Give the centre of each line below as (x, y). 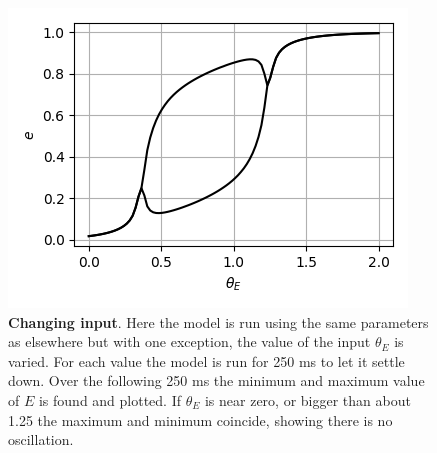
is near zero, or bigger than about (307, 399)
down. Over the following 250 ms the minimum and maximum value (216, 380)
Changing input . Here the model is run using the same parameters (218, 321)
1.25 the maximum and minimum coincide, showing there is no (200, 419)
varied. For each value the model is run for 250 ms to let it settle (206, 360)
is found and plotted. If (110, 399)
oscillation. (41, 439)
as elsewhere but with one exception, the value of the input (189, 341)
